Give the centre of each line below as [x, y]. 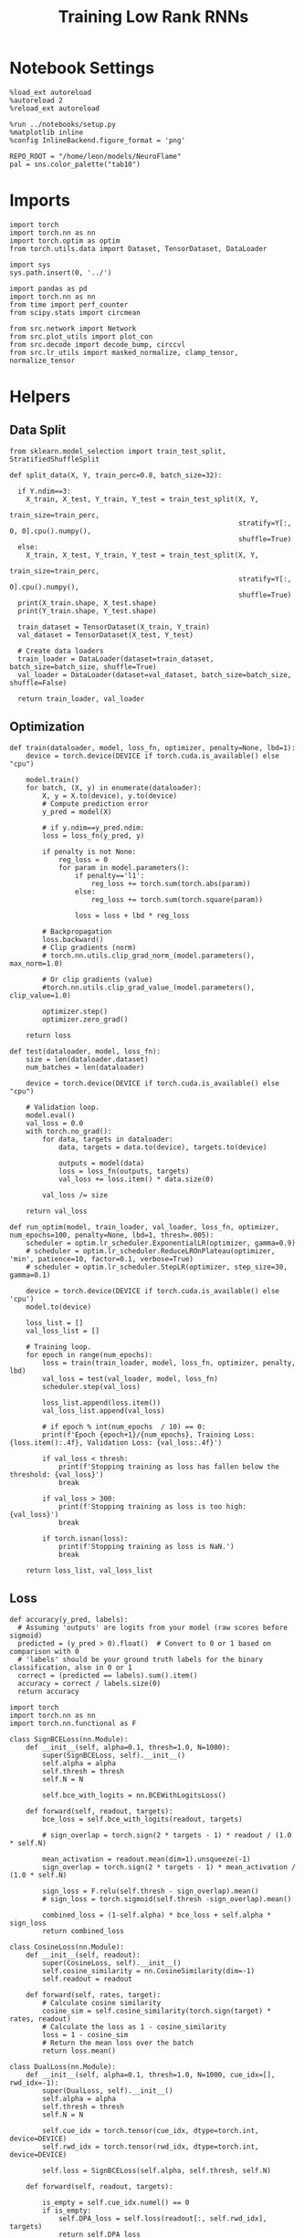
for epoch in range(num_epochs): [89, 1354]
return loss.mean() [79, 2051]
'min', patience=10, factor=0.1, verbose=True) [102, 1259]
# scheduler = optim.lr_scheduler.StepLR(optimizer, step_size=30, [157, 1267]
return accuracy [48, 1691]
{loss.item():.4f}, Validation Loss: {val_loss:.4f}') [116, 1443]
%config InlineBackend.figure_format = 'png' [97, 140]
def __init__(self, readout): [84, 1955]
